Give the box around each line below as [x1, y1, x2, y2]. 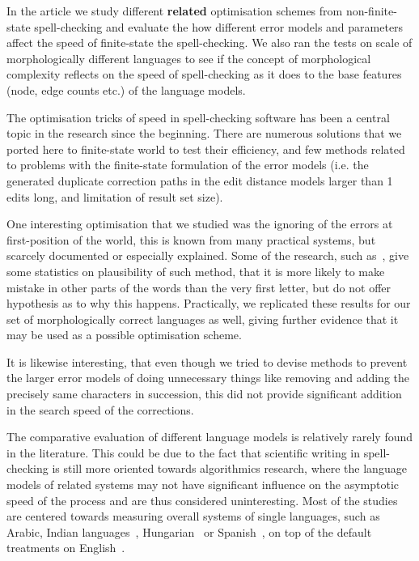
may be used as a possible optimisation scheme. [6, 326, 242, 343]
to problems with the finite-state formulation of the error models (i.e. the [6, 156, 369, 173]
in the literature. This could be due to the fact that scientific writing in [6, 444, 361, 461]
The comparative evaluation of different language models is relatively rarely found [6, 428, 413, 445]
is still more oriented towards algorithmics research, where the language [52, 460, 407, 477]
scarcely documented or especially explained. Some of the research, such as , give [6, 247, 409, 264]
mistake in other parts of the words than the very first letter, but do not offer [6, 278, 391, 295]
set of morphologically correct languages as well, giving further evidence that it [6, 310, 399, 327]
